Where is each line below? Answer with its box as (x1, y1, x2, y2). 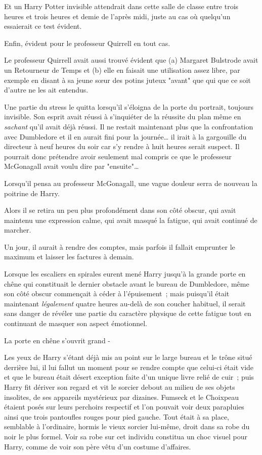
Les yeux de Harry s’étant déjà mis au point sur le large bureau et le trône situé (4, 352, 252, 362)
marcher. (4, 224, 31, 235)
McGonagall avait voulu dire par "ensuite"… (4, 161, 139, 171)
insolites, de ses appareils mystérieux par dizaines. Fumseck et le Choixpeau (4, 391, 239, 402)
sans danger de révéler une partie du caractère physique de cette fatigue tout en (4, 308, 251, 318)
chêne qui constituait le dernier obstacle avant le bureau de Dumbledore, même (4, 278, 249, 289)
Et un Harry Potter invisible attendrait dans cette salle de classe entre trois (4, 1, 239, 11)
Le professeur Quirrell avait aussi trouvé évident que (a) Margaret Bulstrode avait (4, 55, 258, 65)
